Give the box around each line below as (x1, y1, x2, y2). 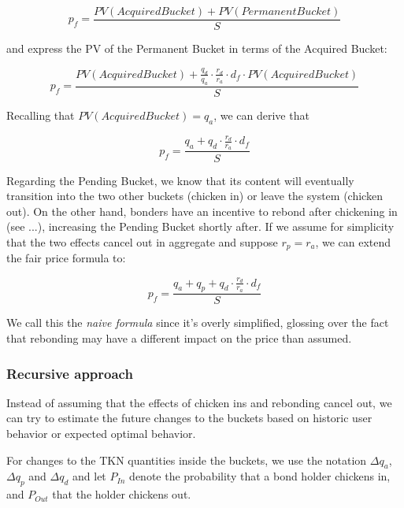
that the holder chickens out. (52, 486, 191, 502)
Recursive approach (6, 363, 133, 383)
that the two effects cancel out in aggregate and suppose (6, 233, 278, 250)
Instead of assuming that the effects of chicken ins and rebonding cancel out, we (6, 394, 392, 410)
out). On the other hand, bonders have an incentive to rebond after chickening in (6, 202, 398, 219)
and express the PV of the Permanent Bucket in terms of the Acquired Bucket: (6, 40, 387, 57)
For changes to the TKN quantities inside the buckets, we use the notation (6, 451, 367, 468)
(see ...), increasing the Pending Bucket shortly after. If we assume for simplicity (6, 218, 395, 235)
